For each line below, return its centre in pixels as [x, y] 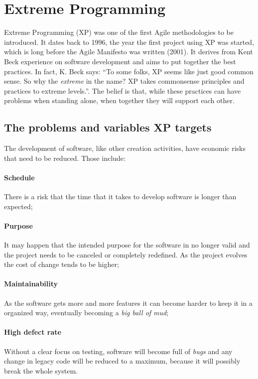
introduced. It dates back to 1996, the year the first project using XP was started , [129, 42]
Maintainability [31, 284]
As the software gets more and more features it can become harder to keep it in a [129, 303]
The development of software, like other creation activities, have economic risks [125, 148]
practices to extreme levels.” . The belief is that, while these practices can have [123, 90]
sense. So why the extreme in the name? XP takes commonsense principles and [124, 81]
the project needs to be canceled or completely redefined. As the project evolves [126, 254]
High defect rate [33, 332]
